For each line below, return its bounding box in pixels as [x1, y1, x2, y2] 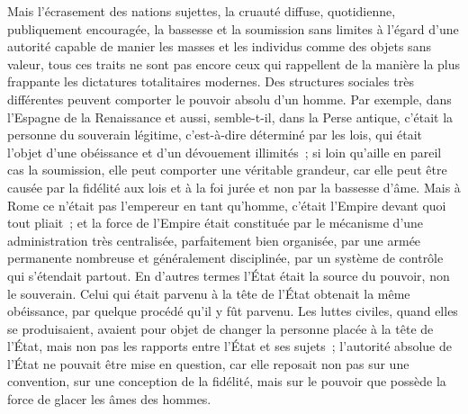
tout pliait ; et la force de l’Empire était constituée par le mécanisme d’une [7, 213, 424, 232]
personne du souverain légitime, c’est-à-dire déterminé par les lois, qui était [7, 125, 423, 144]
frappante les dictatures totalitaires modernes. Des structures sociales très [7, 72, 414, 91]
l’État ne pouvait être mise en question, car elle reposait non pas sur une [7, 354, 409, 373]
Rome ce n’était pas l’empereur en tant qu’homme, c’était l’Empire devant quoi [7, 195, 446, 214]
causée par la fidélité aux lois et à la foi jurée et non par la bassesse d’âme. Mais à [7, 177, 461, 196]
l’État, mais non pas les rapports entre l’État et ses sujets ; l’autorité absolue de [7, 337, 452, 355]
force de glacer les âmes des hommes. [7, 390, 211, 409]
